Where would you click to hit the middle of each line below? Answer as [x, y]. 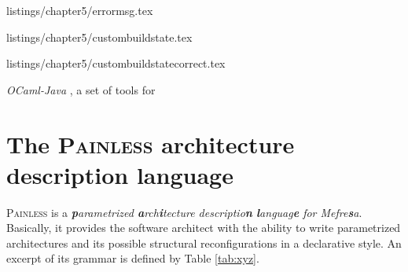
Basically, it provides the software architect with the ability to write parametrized [204, 228]
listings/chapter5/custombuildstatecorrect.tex [116, 63]
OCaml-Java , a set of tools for [81, 89]
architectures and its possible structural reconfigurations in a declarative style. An [204, 243]
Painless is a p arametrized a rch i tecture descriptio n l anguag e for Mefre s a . [184, 212]
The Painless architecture [151, 143]
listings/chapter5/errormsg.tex [80, 10]
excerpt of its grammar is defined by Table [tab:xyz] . [133, 258]
